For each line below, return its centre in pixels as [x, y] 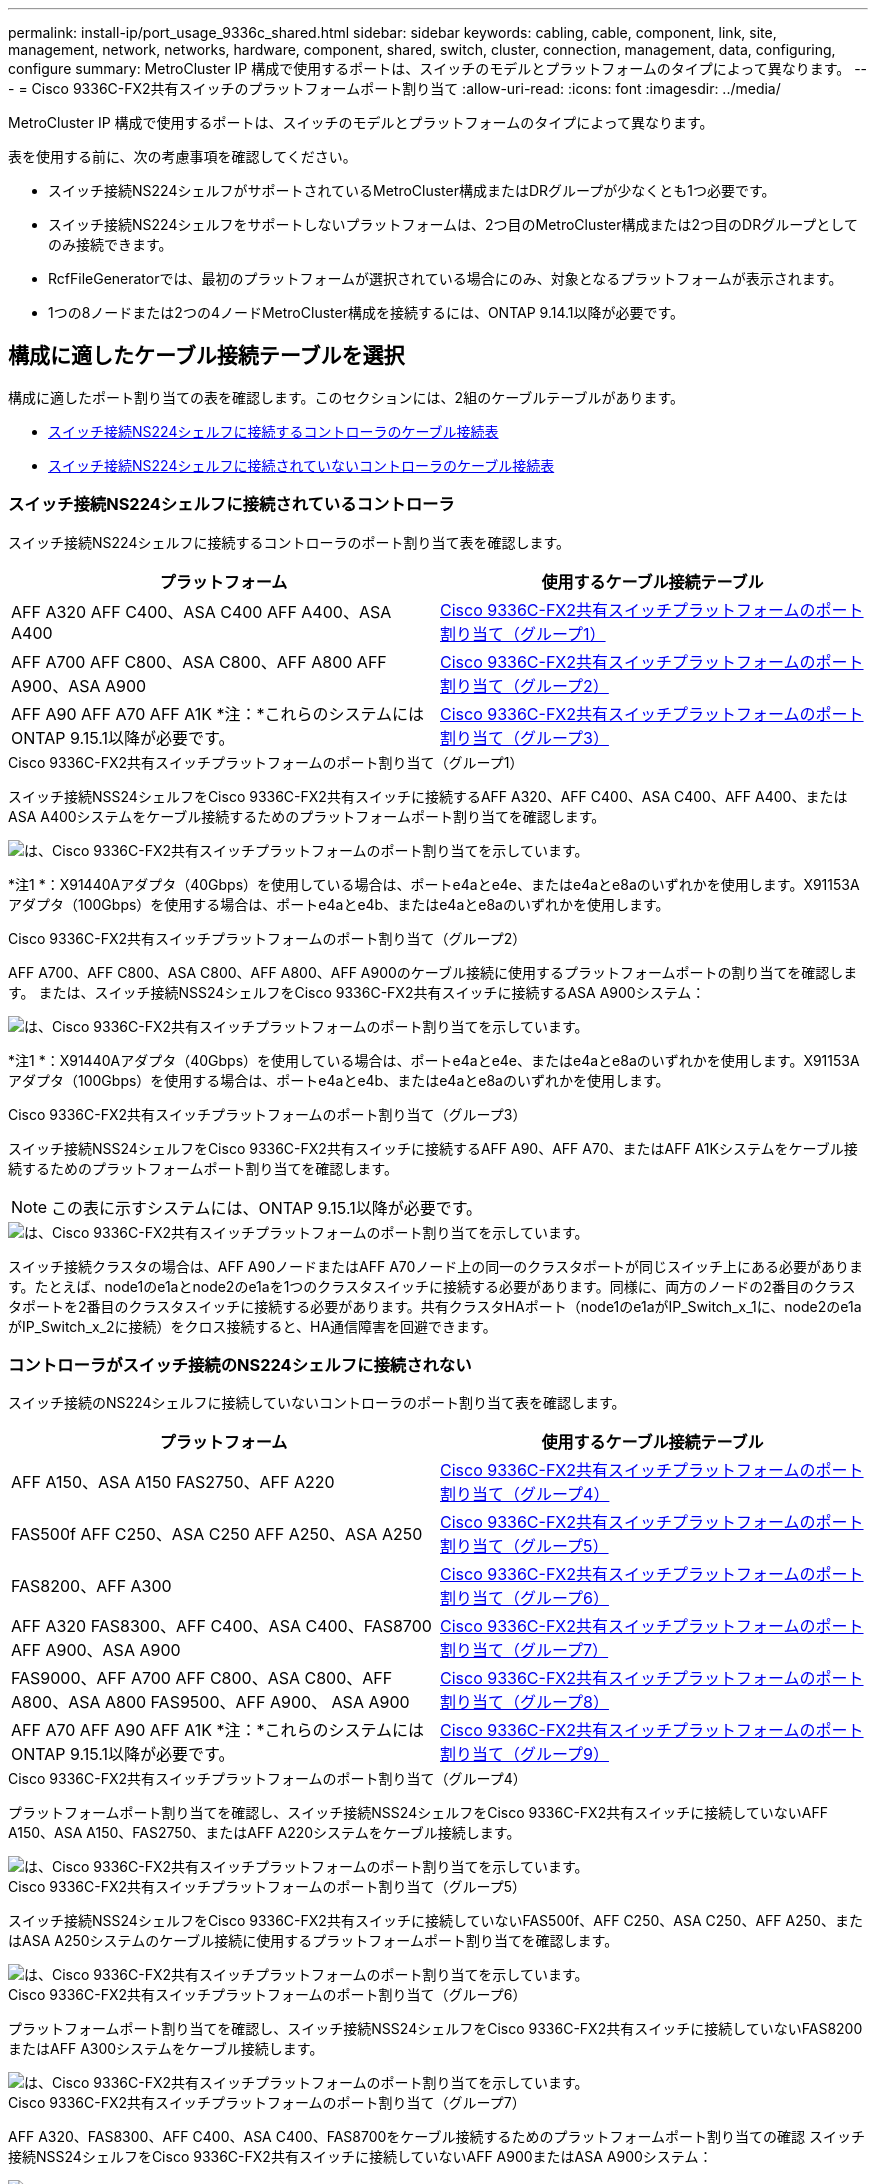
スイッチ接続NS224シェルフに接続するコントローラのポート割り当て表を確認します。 [289, 542]
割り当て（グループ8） [524, 1702]
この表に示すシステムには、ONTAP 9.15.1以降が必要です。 [267, 1207]
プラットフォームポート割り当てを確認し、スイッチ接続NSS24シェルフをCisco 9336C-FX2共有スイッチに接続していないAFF [418, 1813]
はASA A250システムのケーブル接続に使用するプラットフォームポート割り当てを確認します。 [313, 1941]
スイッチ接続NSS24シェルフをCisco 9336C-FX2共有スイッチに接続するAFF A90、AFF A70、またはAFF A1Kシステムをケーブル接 [433, 1148]
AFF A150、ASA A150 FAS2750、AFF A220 [173, 1482]
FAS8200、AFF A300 [91, 1586]
